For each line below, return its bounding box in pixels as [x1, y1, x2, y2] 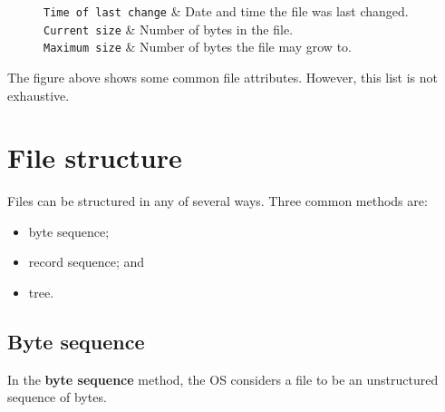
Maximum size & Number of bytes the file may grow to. [44, 37, 352, 56]
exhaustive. [7, 85, 70, 104]
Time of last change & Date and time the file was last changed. [44, 2, 409, 20]
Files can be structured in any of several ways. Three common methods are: [7, 191, 428, 211]
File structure [7, 139, 182, 176]
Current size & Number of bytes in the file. [44, 19, 294, 38]
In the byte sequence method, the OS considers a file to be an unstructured [7, 369, 439, 388]
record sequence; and [28, 252, 145, 271]
